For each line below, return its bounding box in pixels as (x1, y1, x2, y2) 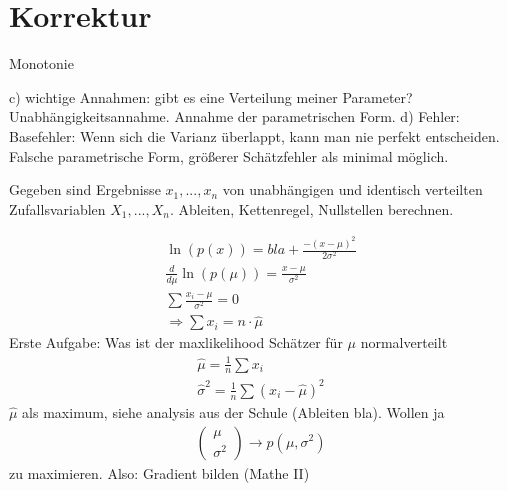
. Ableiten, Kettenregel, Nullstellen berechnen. (169, 198, 454, 219)
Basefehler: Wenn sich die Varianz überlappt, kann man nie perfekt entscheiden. (9, 125, 500, 146)
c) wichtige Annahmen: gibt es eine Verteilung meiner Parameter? (9, 86, 413, 107)
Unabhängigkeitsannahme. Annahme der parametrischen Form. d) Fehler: (9, 106, 460, 127)
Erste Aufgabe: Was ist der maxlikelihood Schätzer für (9, 332, 343, 353)
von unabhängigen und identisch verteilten (222, 179, 483, 200)
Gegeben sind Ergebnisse (9, 179, 161, 200)
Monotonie (9, 53, 74, 74)
